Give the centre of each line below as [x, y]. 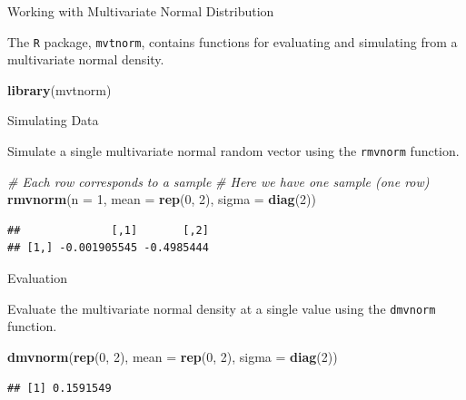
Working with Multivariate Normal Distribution [141, 11]
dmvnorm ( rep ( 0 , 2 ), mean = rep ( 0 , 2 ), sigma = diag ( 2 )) [173, 356]
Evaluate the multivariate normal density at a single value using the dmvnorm [222, 308]
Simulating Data [53, 120]
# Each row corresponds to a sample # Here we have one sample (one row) [218, 181]
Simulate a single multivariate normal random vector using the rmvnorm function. [233, 151]
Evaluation [37, 278]
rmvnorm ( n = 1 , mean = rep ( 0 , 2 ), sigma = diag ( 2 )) [162, 199]
